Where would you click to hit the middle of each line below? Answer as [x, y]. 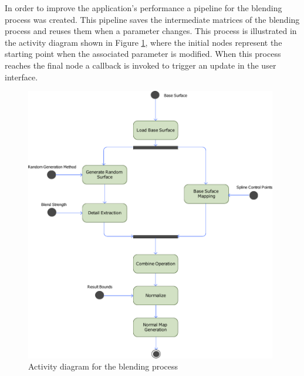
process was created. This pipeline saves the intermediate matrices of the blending [152, 19]
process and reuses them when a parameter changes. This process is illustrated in [151, 31]
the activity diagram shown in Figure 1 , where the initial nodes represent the [143, 42]
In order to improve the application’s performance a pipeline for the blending [143, 8]
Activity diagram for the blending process [103, 366]
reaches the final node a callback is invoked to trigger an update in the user [141, 65]
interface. [21, 77]
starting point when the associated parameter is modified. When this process [143, 54]
